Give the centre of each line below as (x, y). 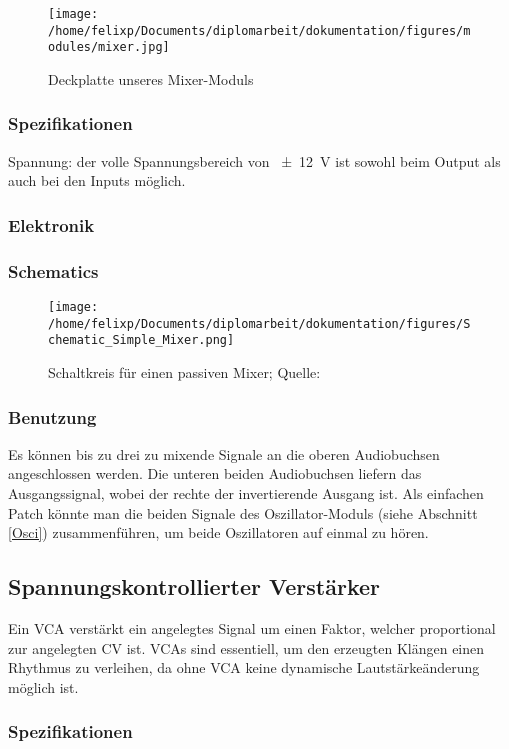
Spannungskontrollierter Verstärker (194, 586)
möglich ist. (43, 686)
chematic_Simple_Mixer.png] (141, 340)
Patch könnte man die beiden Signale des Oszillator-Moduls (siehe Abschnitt (243, 512)
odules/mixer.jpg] (109, 47)
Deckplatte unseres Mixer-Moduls (151, 78)
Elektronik (51, 224)
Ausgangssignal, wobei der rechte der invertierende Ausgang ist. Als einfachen (246, 493)
